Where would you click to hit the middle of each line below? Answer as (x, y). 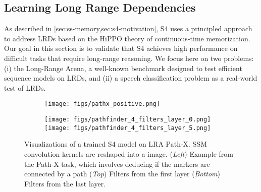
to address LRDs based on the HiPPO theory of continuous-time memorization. (127, 38)
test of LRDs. (25, 87)
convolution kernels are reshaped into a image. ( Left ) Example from (129, 153)
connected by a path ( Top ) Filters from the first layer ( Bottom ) (122, 174)
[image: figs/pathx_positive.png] (102, 104)
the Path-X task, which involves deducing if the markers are (117, 164)
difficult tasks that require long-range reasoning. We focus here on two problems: (129, 58)
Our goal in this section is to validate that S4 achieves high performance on (121, 48)
